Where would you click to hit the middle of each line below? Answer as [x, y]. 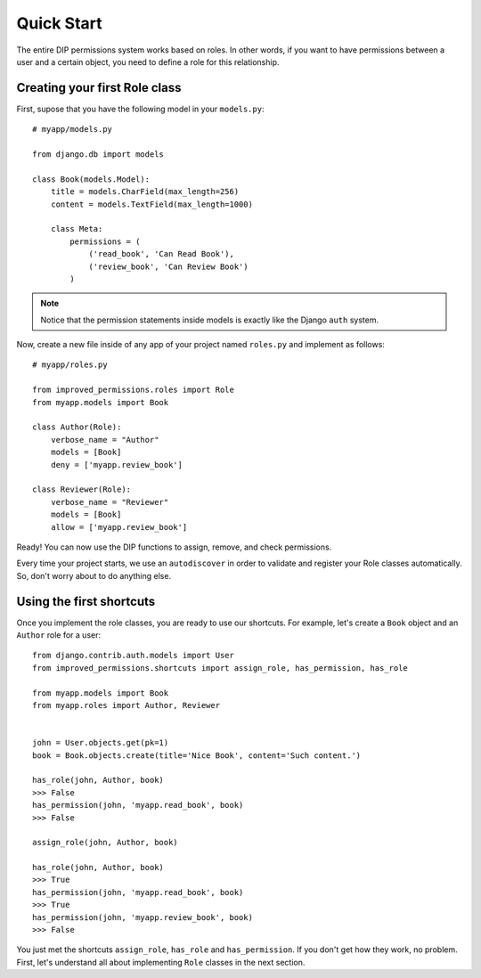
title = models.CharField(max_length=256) [145, 192]
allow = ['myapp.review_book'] [119, 527]
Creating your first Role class [99, 88]
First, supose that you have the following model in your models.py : [140, 109]
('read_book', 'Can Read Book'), [162, 254]
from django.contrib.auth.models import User [134, 656]
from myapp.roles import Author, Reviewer [126, 705]
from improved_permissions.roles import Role [134, 390]
